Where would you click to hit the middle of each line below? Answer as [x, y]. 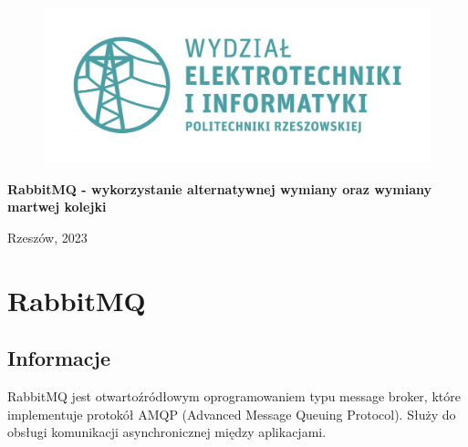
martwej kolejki [57, 207]
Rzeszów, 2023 [47, 237]
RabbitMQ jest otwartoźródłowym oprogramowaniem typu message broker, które [234, 395]
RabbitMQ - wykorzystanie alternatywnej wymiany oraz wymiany [220, 188]
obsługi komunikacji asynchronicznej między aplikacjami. [167, 432]
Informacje [59, 358]
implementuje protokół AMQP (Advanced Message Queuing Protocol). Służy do [232, 414]
